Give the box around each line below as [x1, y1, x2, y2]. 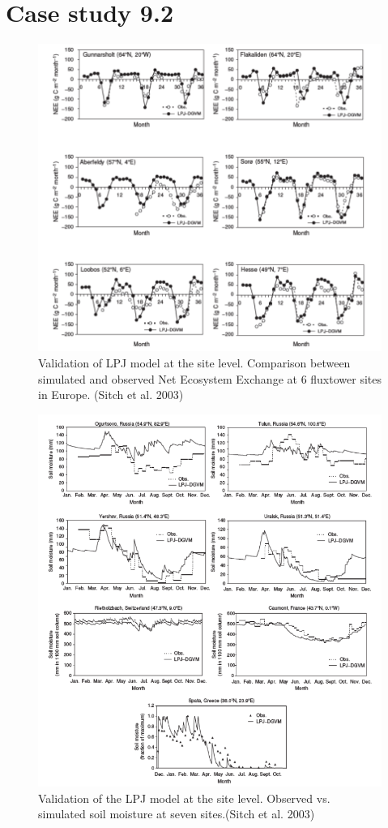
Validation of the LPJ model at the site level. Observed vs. [38, 789, 330, 806]
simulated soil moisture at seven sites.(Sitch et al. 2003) [38, 805, 315, 822]
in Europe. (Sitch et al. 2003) [38, 386, 184, 403]
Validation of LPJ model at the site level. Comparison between [38, 354, 351, 371]
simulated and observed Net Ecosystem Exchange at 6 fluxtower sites [38, 370, 382, 387]
